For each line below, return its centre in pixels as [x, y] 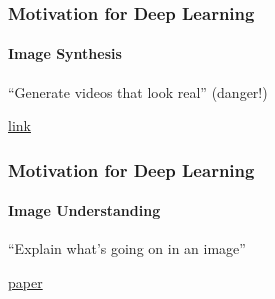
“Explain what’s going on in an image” [127, 248]
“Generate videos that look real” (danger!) [138, 91]
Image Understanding [84, 210]
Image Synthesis [65, 53]
